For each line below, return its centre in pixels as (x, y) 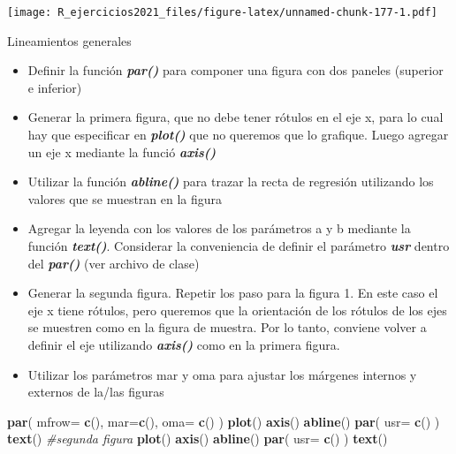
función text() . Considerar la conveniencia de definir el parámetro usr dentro (239, 246)
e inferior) (55, 87)
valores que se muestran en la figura (125, 198)
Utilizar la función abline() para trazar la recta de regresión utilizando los (231, 182)
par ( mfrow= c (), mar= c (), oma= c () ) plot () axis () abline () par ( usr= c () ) (224, 421)
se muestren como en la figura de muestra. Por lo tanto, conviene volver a (227, 327)
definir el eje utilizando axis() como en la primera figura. (184, 344)
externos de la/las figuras (96, 392)
